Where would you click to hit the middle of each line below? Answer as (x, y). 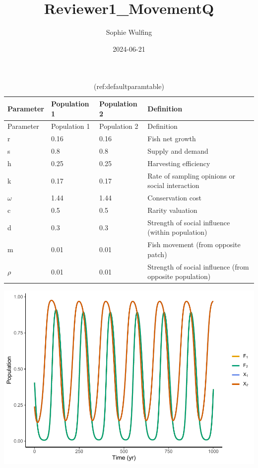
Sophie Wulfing (129, 32)
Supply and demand (178, 151)
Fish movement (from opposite (194, 244)
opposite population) (179, 276)
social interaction (173, 185)
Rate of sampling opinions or (191, 175)
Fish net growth (172, 139)
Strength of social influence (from (198, 266)
